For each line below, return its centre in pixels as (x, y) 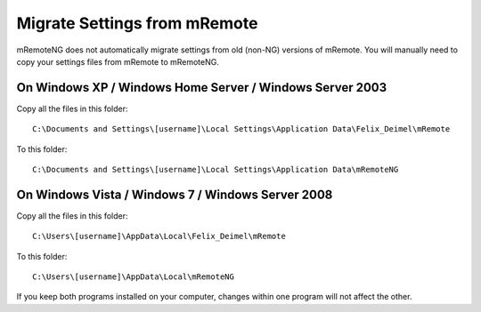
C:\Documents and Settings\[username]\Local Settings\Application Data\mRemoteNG (216, 170)
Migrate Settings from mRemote (137, 23)
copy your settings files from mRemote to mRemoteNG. (118, 61)
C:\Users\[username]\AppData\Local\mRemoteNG (134, 277)
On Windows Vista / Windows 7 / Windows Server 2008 (175, 194)
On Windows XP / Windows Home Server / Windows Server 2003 (202, 88)
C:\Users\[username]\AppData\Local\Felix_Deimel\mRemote (159, 236)
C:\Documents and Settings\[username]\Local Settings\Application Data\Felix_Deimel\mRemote (241, 129)
